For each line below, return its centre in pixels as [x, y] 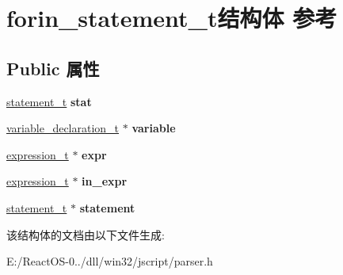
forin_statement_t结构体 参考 [172, 18]
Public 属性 [53, 68]
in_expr [105, 181]
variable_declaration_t [63, 128]
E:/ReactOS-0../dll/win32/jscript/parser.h [110, 261]
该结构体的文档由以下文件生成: [86, 234]
